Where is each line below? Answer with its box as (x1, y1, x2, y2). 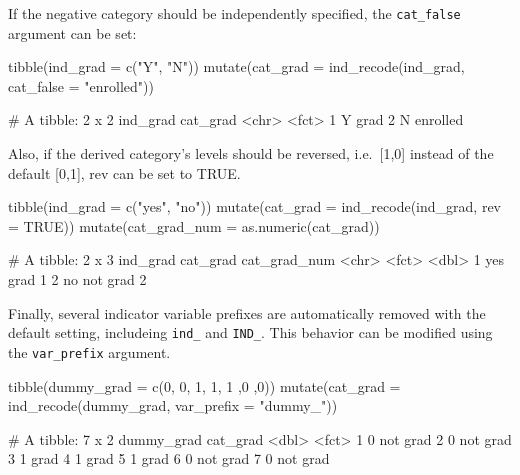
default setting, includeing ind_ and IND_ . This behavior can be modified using (8, 322, 493, 343)
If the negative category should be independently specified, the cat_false (8, 3, 461, 23)
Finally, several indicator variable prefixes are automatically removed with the (8, 302, 486, 323)
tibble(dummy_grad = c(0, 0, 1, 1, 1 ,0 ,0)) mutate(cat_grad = (8, 375, 401, 396)
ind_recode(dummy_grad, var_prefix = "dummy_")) (8, 395, 338, 416)
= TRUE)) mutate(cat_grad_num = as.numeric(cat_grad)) (8, 215, 380, 236)
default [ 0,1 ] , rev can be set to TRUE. (8, 162, 241, 183)
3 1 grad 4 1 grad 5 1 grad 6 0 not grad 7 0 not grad (8, 448, 330, 469)
